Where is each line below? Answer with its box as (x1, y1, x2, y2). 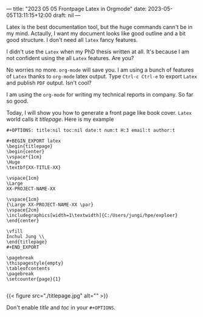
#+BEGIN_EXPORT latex (6, 138, 61, 144)
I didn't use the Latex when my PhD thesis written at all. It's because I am (6, 48, 190, 55)
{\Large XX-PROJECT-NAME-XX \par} (6, 202, 94, 208)
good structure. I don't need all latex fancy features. (6, 36, 138, 43)
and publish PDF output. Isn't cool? (6, 79, 92, 86)
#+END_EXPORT (6, 244, 40, 250)
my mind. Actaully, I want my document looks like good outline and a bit (6, 30, 186, 37)
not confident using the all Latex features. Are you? (6, 55, 134, 61)
